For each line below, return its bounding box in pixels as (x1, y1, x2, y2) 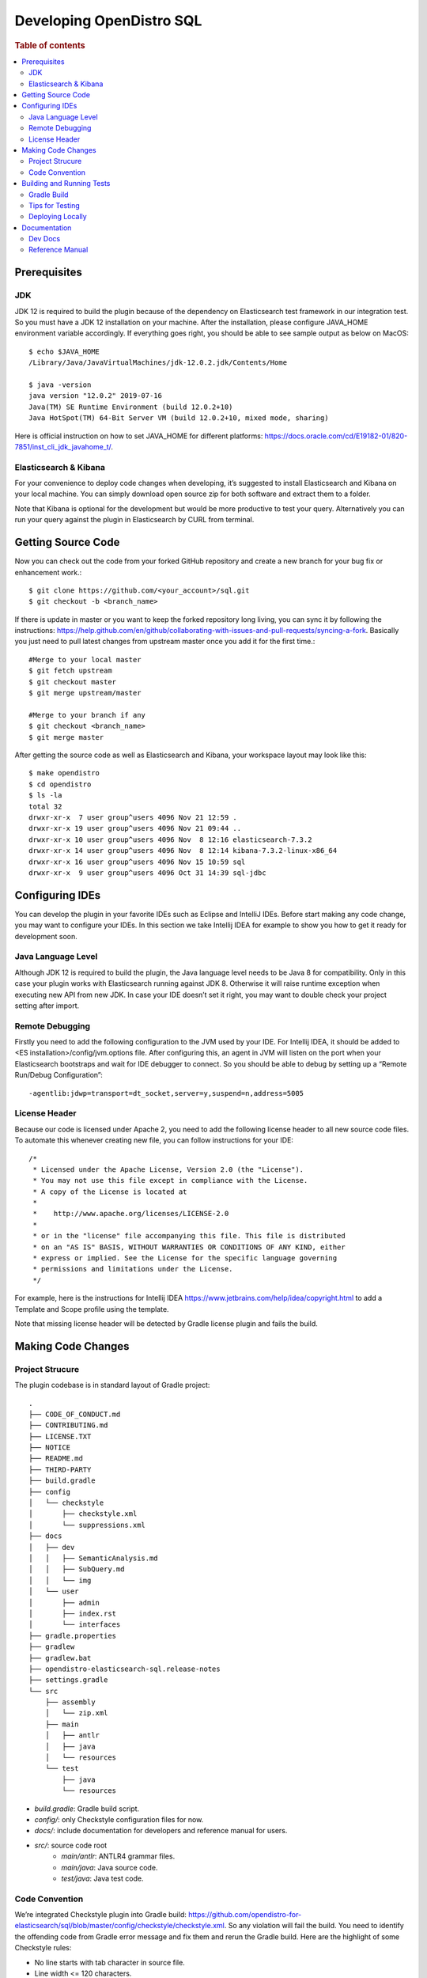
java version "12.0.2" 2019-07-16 (28, 392, 162, 400)
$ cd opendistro (28, 779, 92, 789)
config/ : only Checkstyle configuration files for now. (34, 1814, 204, 1824)
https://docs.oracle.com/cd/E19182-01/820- (264, 431, 408, 441)
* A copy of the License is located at (32, 1187, 187, 1196)
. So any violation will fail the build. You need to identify (224, 1921, 405, 1931)
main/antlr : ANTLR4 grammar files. (61, 1851, 176, 1861)
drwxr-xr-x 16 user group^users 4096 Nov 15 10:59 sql (28, 857, 246, 866)
